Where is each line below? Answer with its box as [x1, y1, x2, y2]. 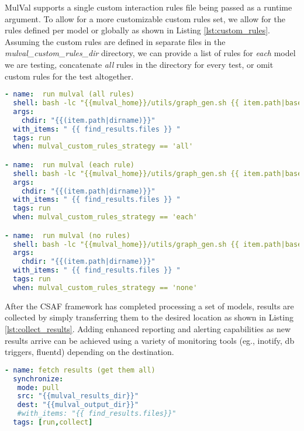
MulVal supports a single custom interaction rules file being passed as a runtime [5, 1, 292, 13]
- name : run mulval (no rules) [5, 231, 130, 240]
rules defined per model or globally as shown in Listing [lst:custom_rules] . [5, 24, 270, 36]
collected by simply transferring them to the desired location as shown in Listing [5, 311, 293, 323]
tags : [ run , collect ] [13, 418, 93, 427]
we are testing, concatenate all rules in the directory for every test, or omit [5, 58, 274, 70]
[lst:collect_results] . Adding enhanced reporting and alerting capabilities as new [5, 323, 291, 335]
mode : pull [17, 383, 60, 392]
